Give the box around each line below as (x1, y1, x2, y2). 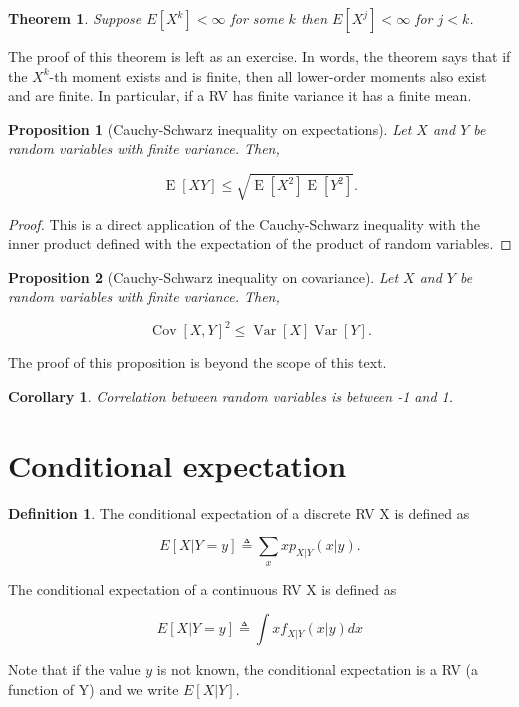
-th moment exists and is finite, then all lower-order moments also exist (49, 65, 487, 86)
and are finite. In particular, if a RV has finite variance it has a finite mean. (8, 85, 472, 106)
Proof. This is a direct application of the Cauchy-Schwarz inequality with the (8, 213, 480, 234)
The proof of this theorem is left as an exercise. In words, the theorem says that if (8, 46, 511, 66)
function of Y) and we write (8, 678, 179, 699)
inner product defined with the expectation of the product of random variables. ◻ (8, 233, 512, 254)
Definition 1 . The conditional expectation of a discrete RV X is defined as (8, 502, 470, 523)
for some (230, 8, 284, 28)
